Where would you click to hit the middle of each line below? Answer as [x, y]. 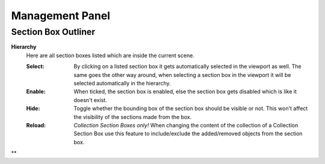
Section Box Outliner [53, 32]
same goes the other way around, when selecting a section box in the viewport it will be [182, 74]
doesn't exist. [91, 100]
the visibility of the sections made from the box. [133, 117]
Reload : [36, 125]
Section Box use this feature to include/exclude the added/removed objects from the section [188, 134]
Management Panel [61, 16]
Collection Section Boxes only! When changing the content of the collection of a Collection [186, 125]
